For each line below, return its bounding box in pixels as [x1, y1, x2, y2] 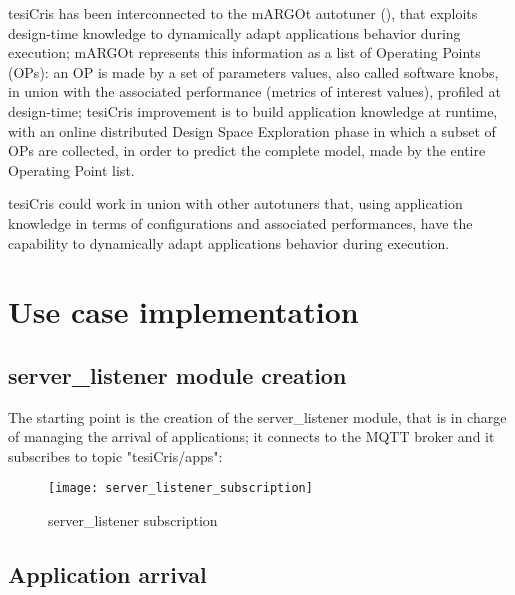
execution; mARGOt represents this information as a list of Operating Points [8, 42, 481, 63]
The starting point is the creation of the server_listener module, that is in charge [8, 406, 507, 427]
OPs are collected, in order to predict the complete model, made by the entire [8, 140, 486, 161]
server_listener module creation [8, 359, 347, 390]
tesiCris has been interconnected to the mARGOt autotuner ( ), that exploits [8, 3, 478, 23]
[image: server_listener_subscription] [48, 481, 313, 496]
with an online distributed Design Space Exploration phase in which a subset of [8, 120, 496, 141]
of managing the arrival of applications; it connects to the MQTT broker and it [8, 426, 495, 447]
